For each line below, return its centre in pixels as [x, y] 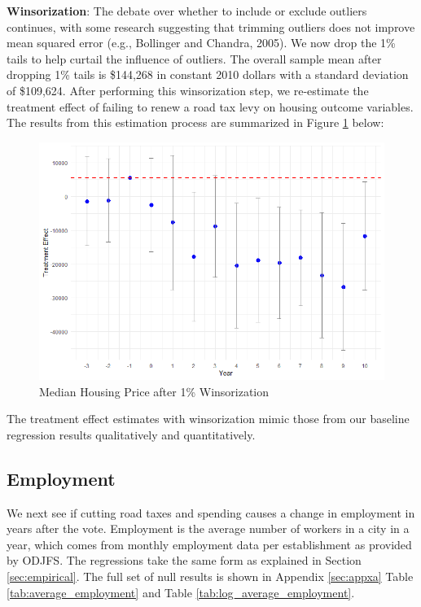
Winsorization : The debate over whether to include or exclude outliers [187, 11]
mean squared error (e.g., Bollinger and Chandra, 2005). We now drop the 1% [201, 43]
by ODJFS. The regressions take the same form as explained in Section [184, 560]
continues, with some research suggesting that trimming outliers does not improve [211, 26]
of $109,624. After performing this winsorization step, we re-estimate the [188, 90]
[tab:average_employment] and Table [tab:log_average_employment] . [181, 592]
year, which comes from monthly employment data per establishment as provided [209, 544]
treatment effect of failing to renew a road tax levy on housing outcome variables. [210, 106]
